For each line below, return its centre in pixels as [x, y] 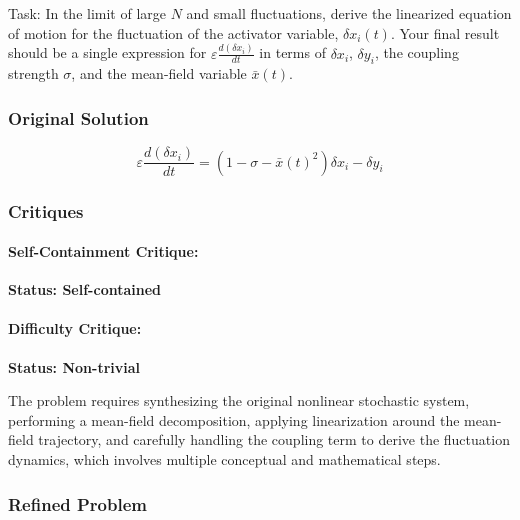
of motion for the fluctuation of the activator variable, [173, 32]
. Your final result [445, 32]
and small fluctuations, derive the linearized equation [349, 13]
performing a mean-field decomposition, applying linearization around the [234, 419]
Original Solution [78, 117]
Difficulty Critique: [75, 328]
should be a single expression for [107, 52]
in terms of [292, 52]
